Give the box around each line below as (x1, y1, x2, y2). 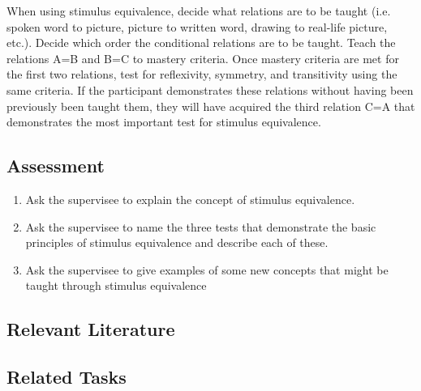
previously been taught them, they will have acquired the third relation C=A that (6, 97, 415, 114)
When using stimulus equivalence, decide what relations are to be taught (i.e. (6, 2, 391, 19)
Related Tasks (6, 364, 127, 389)
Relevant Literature (6, 317, 175, 342)
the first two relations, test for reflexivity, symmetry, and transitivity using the (6, 66, 397, 83)
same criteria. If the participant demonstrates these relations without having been (6, 81, 414, 98)
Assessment (6, 153, 105, 178)
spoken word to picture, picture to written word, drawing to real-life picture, (6, 18, 388, 35)
